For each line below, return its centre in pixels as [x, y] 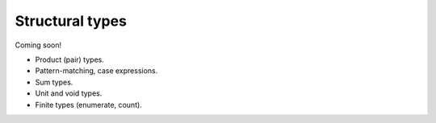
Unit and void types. [69, 93]
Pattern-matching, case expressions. [96, 71]
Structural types [71, 21]
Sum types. [54, 82]
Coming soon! [38, 45]
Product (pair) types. [70, 59]
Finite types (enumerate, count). [89, 105]
